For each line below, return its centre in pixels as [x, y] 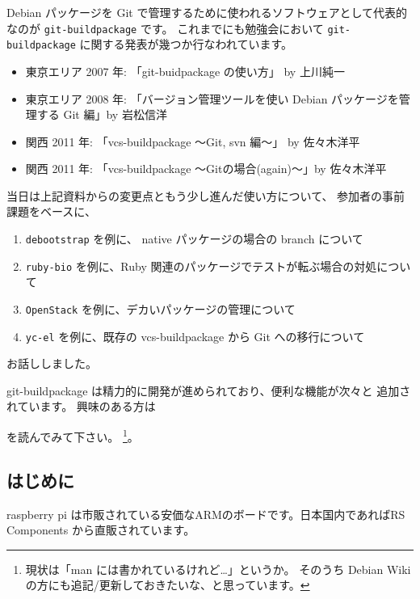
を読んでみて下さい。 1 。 [73, 435]
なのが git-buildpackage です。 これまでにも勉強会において [165, 28]
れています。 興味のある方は [81, 406]
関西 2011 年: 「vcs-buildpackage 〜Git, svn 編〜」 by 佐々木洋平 [193, 141]
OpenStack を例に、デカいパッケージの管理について [160, 308]
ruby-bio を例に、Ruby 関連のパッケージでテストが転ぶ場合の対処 [201, 266]
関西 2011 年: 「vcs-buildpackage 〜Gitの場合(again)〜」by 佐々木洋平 [206, 169]
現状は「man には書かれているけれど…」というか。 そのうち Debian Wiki [218, 569]
